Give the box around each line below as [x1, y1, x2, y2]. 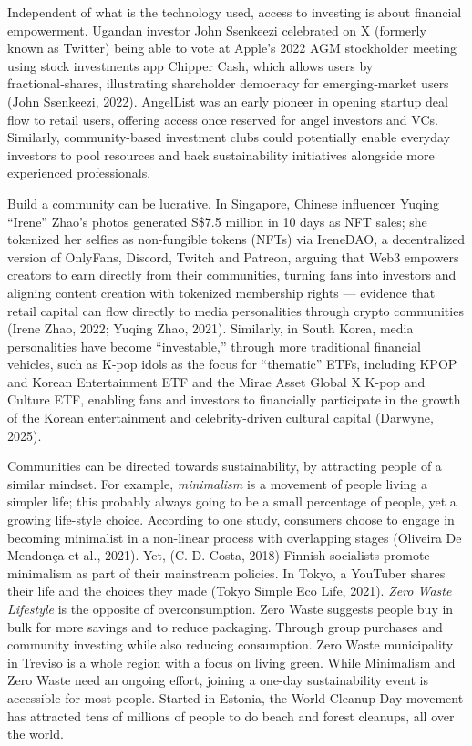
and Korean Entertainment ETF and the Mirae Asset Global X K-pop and [7, 372, 426, 391]
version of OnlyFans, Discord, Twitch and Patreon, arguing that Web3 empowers [7, 247, 459, 266]
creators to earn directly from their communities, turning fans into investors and [7, 265, 457, 284]
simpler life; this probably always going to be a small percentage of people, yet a [7, 492, 457, 511]
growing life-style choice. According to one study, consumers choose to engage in [7, 510, 455, 529]
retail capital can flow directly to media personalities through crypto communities [7, 301, 464, 320]
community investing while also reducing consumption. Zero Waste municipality [7, 635, 454, 654]
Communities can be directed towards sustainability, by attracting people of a [7, 456, 442, 475]
